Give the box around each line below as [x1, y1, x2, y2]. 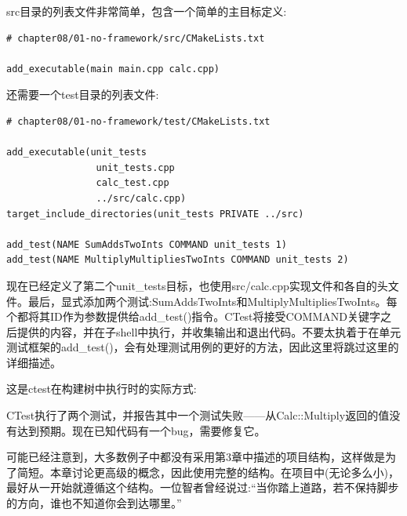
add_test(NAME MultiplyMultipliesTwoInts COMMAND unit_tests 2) [6, 254, 349, 266]
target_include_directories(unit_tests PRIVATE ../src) [6, 208, 304, 220]
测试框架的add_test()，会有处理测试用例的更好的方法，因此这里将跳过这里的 [6, 339, 399, 355]
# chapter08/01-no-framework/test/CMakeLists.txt [6, 115, 271, 127]
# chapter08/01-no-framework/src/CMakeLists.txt [6, 32, 265, 44]
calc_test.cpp [96, 177, 169, 189]
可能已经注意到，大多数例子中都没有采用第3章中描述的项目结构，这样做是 [6, 449, 385, 465]
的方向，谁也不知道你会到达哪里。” [6, 495, 182, 511]
